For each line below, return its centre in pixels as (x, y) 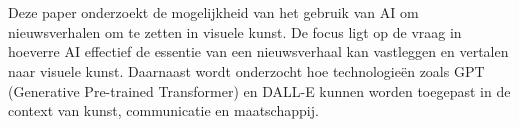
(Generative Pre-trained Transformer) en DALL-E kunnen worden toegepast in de (259, 90)
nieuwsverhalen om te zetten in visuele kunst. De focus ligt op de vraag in (235, 31)
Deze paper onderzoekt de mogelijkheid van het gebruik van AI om (213, 12)
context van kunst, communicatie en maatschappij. (163, 110)
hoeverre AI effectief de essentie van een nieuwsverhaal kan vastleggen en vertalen (258, 51)
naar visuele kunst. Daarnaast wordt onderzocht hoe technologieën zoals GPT (246, 70)
